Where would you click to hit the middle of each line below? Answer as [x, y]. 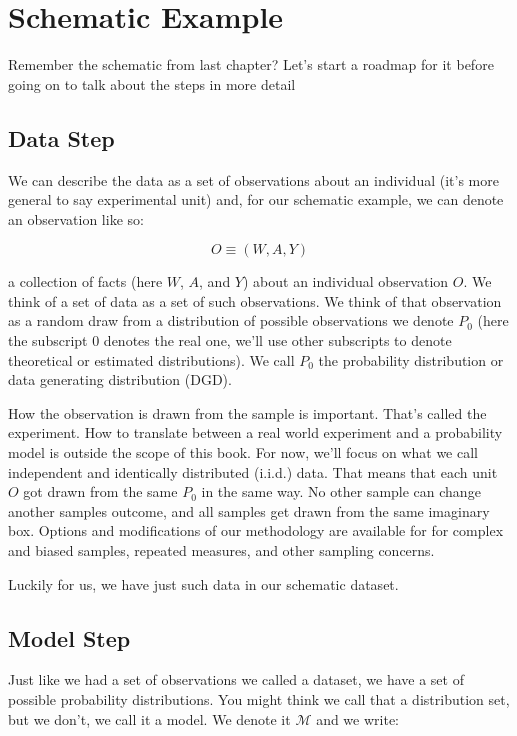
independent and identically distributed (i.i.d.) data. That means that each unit [253, 471]
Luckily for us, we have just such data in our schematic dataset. [203, 583]
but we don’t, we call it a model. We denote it [149, 718]
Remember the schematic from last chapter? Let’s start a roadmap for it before [251, 64]
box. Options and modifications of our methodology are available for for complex [256, 530]
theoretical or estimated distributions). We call [151, 359]
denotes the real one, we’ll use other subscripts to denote [277, 340]
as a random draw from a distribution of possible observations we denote [231, 320]
